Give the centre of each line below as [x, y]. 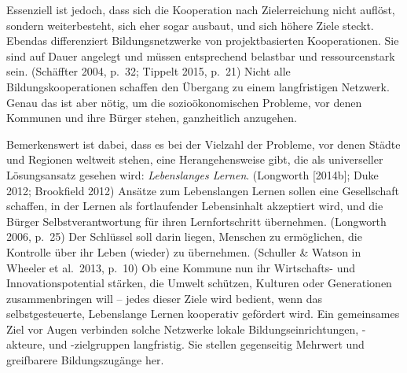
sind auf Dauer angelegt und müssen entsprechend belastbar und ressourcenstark [201, 55]
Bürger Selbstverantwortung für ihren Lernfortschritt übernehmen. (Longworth [196, 221]
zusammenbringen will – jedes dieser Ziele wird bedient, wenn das [165, 298]
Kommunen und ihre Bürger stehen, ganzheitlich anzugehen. [152, 118]
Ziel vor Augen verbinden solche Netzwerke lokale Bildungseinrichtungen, [183, 329]
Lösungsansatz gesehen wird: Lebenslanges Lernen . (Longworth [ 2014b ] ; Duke [192, 174]
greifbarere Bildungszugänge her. [85, 360]
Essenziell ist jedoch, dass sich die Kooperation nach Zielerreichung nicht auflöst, [201, 9]
